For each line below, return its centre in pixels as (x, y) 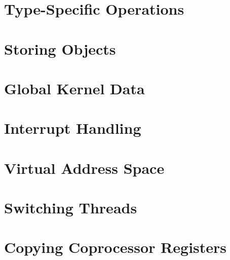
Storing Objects (60, 48)
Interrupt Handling (73, 128)
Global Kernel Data (74, 88)
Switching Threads (71, 208)
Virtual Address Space (84, 168)
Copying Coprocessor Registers (116, 247)
